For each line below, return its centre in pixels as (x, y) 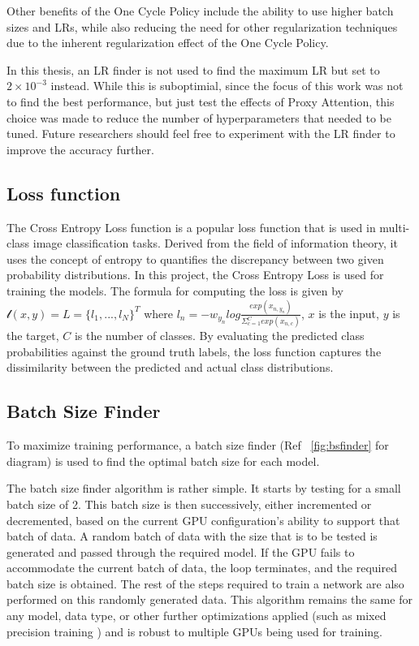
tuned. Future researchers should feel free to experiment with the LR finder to (201, 134)
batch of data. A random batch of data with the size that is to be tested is (192, 536)
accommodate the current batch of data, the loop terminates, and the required (202, 568)
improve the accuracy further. (80, 149)
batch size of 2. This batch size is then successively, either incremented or (189, 504)
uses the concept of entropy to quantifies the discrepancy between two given (195, 258)
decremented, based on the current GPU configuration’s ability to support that (203, 520)
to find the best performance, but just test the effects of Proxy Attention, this (201, 101)
